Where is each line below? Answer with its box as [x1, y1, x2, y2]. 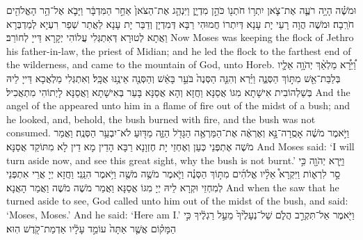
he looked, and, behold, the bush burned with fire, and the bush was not [6, 111, 316, 126]
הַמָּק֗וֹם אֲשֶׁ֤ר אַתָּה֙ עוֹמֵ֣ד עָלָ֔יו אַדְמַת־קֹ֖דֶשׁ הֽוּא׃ [6, 221, 177, 235]
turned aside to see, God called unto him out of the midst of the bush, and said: [6, 193, 348, 208]
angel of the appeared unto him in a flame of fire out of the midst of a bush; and [6, 98, 350, 113]
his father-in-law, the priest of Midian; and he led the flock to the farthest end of [6, 43, 351, 58]
